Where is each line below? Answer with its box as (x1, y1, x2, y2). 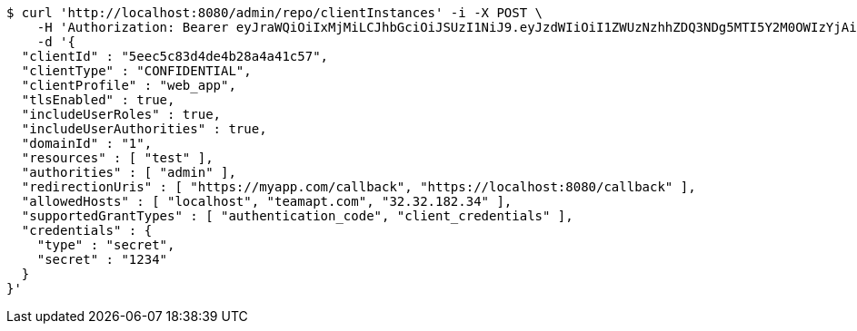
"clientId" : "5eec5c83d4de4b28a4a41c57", (21, 49, 329, 63)
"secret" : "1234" (36, 252, 168, 267)
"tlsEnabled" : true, (21, 92, 175, 107)
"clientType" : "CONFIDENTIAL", (21, 63, 252, 78)
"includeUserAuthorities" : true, (21, 122, 267, 136)
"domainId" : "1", (21, 136, 153, 151)
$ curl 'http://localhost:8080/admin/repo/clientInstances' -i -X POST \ (6, 5, 543, 20)
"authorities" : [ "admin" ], (21, 165, 236, 180)
